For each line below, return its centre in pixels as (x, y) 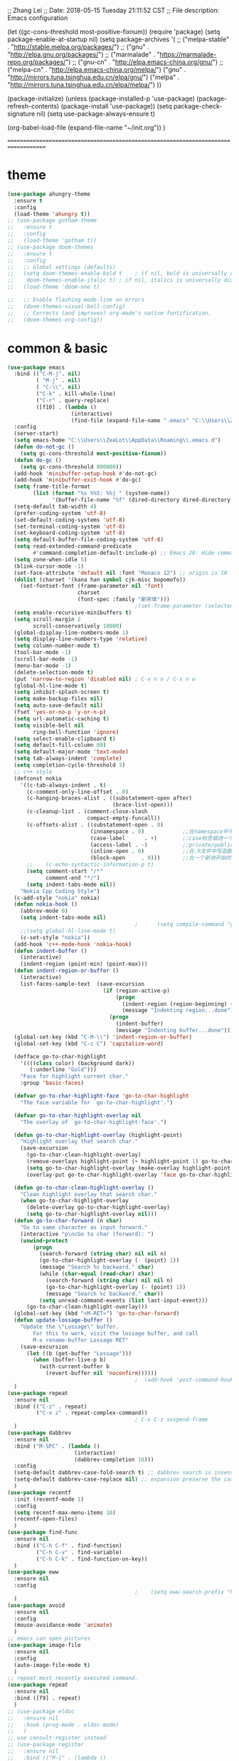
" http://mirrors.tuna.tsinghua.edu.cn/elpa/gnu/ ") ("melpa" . (94, 77)
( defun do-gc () (38, 460)
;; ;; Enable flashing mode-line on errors (76, 300)
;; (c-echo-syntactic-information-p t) (90, 865)
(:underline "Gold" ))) (63, 1070)
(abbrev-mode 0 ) (44, 911)
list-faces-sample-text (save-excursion (82, 984)
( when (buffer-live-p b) (70, 1360)
